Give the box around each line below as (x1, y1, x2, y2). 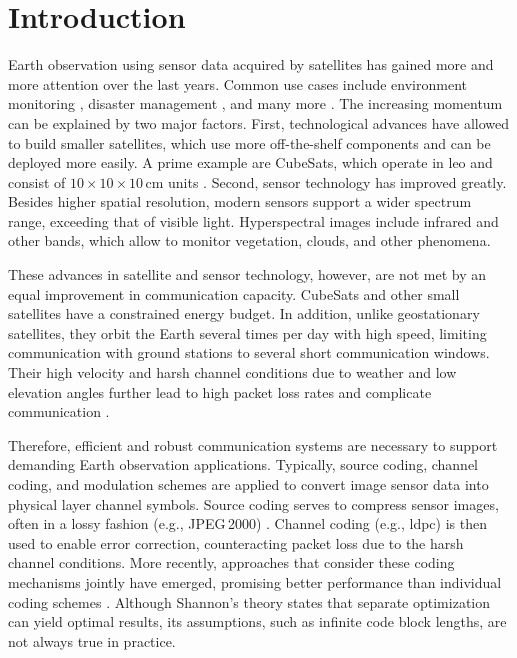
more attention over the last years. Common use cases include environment (8, 73, 467, 94)
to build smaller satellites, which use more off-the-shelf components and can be (8, 132, 491, 153)
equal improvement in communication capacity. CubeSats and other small (8, 283, 460, 304)
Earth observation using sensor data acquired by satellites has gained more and (8, 54, 494, 75)
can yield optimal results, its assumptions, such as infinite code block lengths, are (8, 611, 507, 632)
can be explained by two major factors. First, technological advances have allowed (8, 112, 510, 133)
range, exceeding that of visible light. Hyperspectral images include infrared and (8, 210, 499, 231)
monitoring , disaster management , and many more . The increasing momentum (8, 93, 503, 114)
